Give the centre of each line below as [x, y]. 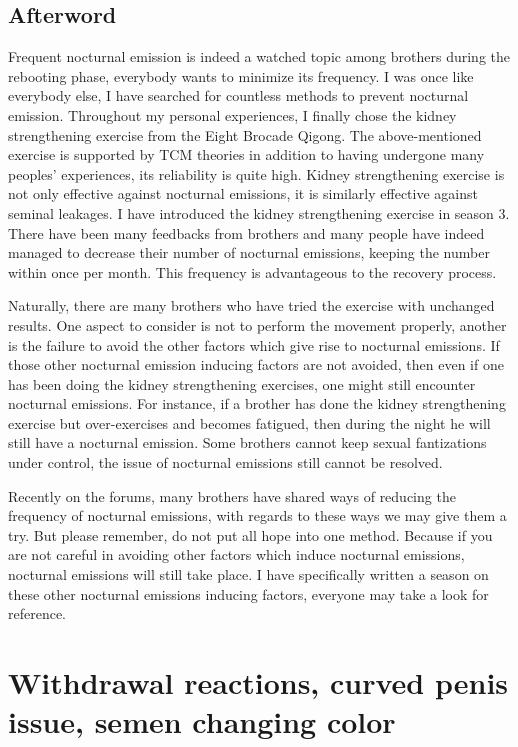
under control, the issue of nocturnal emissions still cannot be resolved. [225, 462]
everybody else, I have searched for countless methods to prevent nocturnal [238, 95]
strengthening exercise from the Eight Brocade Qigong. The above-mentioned [245, 134]
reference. [37, 613]
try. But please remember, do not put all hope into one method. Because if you [250, 534]
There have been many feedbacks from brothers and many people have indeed [246, 232]
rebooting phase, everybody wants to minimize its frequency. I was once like [241, 75]
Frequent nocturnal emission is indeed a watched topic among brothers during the [259, 56]
